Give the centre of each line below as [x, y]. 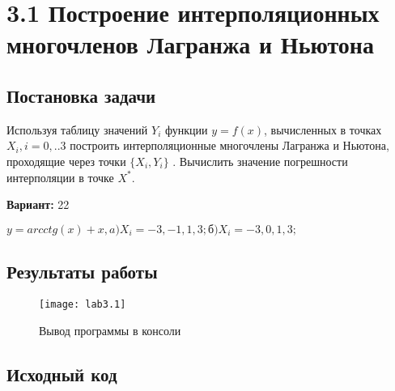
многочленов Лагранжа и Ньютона [191, 44]
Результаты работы [82, 272]
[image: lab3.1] [83, 304]
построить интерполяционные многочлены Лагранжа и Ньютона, [229, 145]
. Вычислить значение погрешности [260, 161]
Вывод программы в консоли [110, 330]
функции [186, 129]
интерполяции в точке [60, 177]
